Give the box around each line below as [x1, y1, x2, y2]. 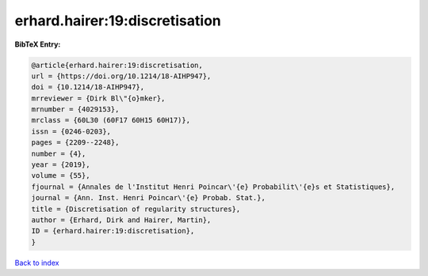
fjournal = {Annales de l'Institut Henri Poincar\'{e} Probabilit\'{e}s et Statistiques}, [31, 182, 396, 191]
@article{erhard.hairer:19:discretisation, [31, 60, 204, 70]
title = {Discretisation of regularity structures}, [31, 204, 241, 214]
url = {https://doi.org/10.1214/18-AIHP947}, [31, 71, 212, 81]
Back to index [14, 258, 59, 267]
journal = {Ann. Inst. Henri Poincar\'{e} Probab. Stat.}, [31, 194, 266, 202]
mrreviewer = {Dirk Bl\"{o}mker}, [31, 93, 166, 103]
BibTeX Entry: [14, 40, 61, 49]
